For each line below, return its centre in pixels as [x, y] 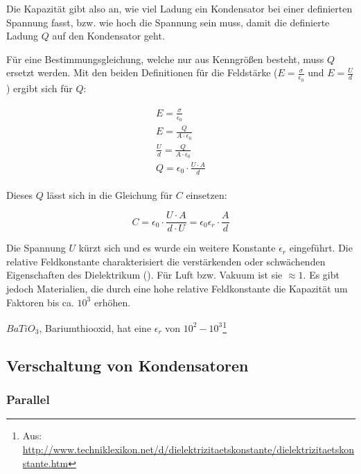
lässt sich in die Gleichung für [110, 194]
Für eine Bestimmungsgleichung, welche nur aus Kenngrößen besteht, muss [165, 59]
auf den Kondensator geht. [108, 36]
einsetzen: [206, 194]
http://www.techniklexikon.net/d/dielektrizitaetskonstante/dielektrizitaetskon [188, 449]
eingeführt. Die [321, 248]
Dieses [20, 194]
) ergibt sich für [39, 88]
